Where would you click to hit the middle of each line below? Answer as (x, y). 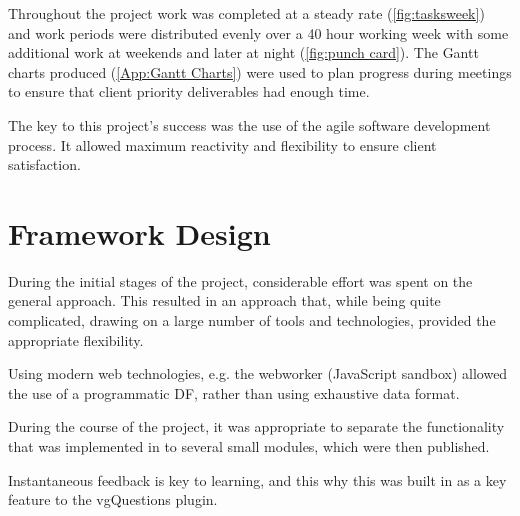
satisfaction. (44, 164)
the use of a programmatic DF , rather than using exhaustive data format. (234, 392)
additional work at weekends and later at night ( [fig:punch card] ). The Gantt (243, 52)
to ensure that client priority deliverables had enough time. (189, 91)
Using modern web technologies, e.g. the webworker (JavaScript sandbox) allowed (258, 373)
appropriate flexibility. (76, 339)
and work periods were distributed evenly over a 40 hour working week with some (258, 32)
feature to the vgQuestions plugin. (113, 499)
